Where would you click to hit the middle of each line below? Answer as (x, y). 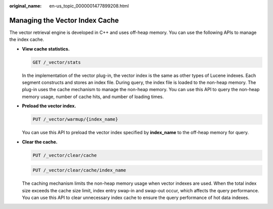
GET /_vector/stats (57, 62)
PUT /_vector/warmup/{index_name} (75, 119)
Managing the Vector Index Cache (64, 20)
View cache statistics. (46, 49)
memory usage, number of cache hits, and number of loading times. (93, 97)
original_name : (26, 6)
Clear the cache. (40, 142)
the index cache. (27, 39)
